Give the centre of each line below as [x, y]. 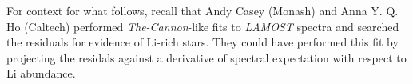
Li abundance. [41, 73]
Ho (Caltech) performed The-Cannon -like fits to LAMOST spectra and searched [203, 26]
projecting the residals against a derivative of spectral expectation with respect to [206, 57]
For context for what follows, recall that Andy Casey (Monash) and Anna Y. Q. [203, 10]
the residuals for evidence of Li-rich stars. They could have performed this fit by [203, 42]
